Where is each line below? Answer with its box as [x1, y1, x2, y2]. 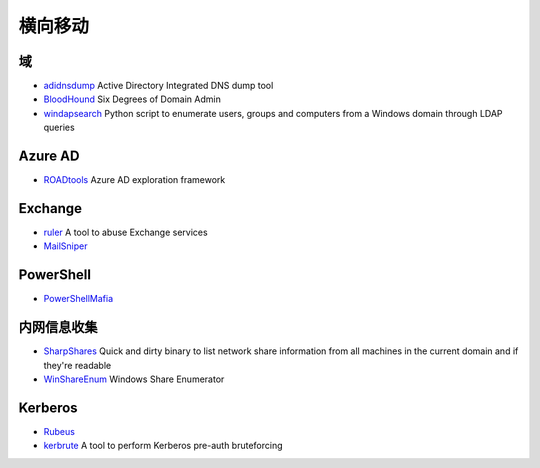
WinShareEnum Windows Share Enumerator [43, 373, 225, 385]
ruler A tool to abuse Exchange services [43, 226, 209, 239]
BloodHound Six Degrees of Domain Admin [43, 93, 222, 105]
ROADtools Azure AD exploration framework [43, 174, 226, 186]
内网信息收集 [18, 319, 98, 336]
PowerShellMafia [43, 293, 114, 305]
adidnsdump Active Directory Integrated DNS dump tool [43, 80, 274, 92]
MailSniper [43, 240, 88, 252]
